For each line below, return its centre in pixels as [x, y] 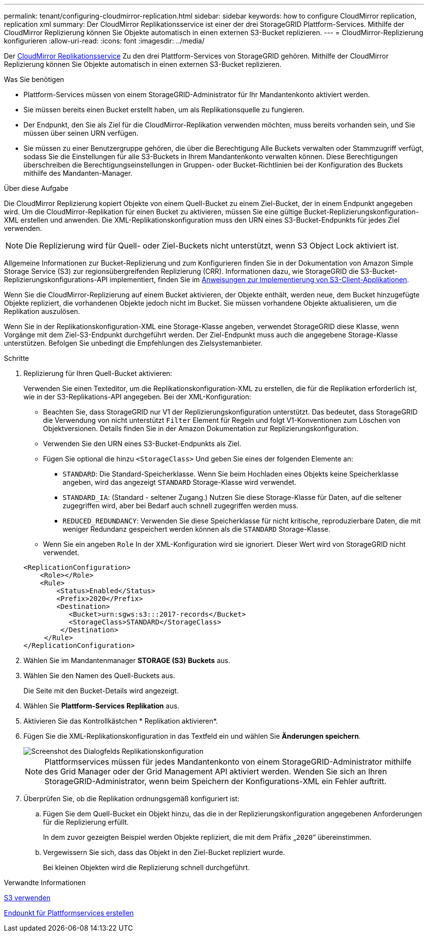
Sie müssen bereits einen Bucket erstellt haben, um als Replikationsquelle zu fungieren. [164, 110]
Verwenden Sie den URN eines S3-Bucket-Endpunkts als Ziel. [142, 444]
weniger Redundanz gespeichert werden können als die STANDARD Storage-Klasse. [196, 529]
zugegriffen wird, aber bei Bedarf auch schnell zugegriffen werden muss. [181, 506]
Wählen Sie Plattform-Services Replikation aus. [101, 706]
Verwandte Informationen [45, 883]
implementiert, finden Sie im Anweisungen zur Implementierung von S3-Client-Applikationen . [259, 280]
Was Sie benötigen [34, 79]
